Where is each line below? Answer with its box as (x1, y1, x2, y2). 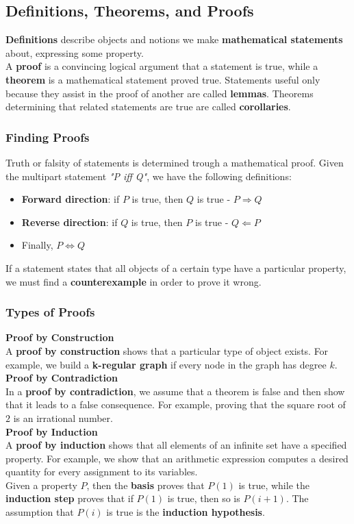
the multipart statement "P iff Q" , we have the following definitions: (5, 169, 292, 183)
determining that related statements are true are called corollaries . (5, 99, 291, 114)
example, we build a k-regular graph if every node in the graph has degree (5, 357, 327, 371)
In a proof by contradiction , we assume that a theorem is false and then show (5, 384, 345, 398)
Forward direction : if (21, 192, 120, 206)
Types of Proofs (5, 303, 95, 321)
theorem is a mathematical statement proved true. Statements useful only (5, 72, 320, 86)
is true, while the (238, 477, 309, 492)
